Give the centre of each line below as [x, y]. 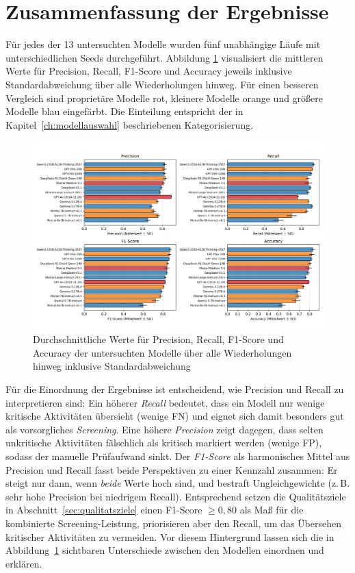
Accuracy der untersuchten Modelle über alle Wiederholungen [162, 352]
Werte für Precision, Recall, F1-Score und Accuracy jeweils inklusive [149, 71]
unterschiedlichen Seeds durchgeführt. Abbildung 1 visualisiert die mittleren [165, 57]
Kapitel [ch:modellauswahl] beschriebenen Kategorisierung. [130, 124]
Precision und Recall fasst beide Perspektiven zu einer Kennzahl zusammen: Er [172, 469]
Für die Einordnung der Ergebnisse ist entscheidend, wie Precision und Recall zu [175, 389]
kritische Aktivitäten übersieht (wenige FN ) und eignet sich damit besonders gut [175, 416]
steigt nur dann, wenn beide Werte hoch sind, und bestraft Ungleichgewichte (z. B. [178, 483]
